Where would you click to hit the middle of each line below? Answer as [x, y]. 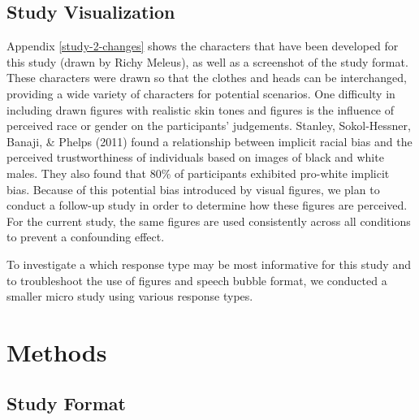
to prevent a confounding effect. [86, 237]
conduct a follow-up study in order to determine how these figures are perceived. [207, 205]
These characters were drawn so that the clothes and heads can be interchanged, [207, 78]
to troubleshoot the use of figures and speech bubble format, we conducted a [197, 280]
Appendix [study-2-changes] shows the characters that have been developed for [203, 46]
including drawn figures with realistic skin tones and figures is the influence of [201, 109]
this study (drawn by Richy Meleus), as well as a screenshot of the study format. [207, 61]
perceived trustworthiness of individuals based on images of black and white [195, 157]
